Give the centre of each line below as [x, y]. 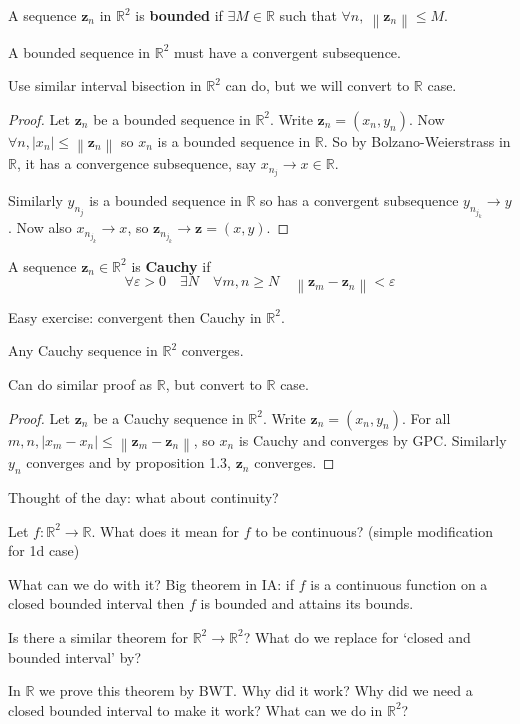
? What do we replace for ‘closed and [357, 636]
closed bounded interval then [96, 603]
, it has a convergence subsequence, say [136, 163]
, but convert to [213, 384]
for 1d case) [44, 550]
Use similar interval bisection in [105, 85]
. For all [426, 417]
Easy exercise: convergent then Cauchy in [135, 316]
